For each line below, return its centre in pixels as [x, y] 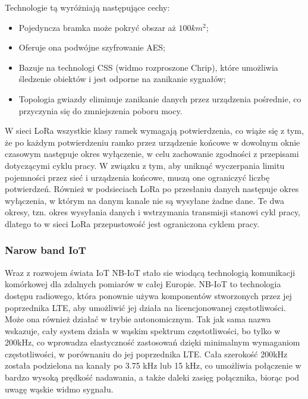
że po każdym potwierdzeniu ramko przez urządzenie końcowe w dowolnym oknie [153, 142]
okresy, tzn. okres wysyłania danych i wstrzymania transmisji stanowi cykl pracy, [153, 212]
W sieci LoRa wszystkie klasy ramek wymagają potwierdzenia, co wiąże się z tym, [154, 131]
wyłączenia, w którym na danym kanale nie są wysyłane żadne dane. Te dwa [145, 200]
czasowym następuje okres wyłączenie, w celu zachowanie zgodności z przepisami [152, 154]
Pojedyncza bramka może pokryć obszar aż [97, 27]
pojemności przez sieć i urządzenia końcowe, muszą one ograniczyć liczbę [137, 177]
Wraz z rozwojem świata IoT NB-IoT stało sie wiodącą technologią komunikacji [150, 272]
